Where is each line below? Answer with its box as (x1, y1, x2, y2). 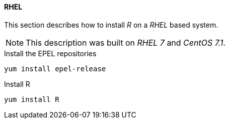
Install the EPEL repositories (4, 49, 97, 58)
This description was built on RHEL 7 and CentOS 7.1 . (26, 37, 226, 48)
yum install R (4, 95, 59, 103)
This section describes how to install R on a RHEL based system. (4, 20, 218, 29)
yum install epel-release (4, 64, 106, 73)
